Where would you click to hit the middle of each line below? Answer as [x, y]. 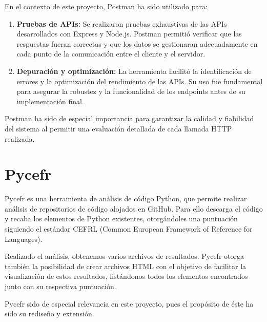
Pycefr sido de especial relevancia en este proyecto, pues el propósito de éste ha [129, 303]
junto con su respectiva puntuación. [60, 286]
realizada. [20, 138]
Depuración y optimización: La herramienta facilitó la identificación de [134, 71]
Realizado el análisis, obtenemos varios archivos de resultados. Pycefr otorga [124, 256]
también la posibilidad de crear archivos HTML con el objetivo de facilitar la [126, 266]
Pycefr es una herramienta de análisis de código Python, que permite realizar [126, 198]
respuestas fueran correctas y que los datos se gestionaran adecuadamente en [137, 43]
